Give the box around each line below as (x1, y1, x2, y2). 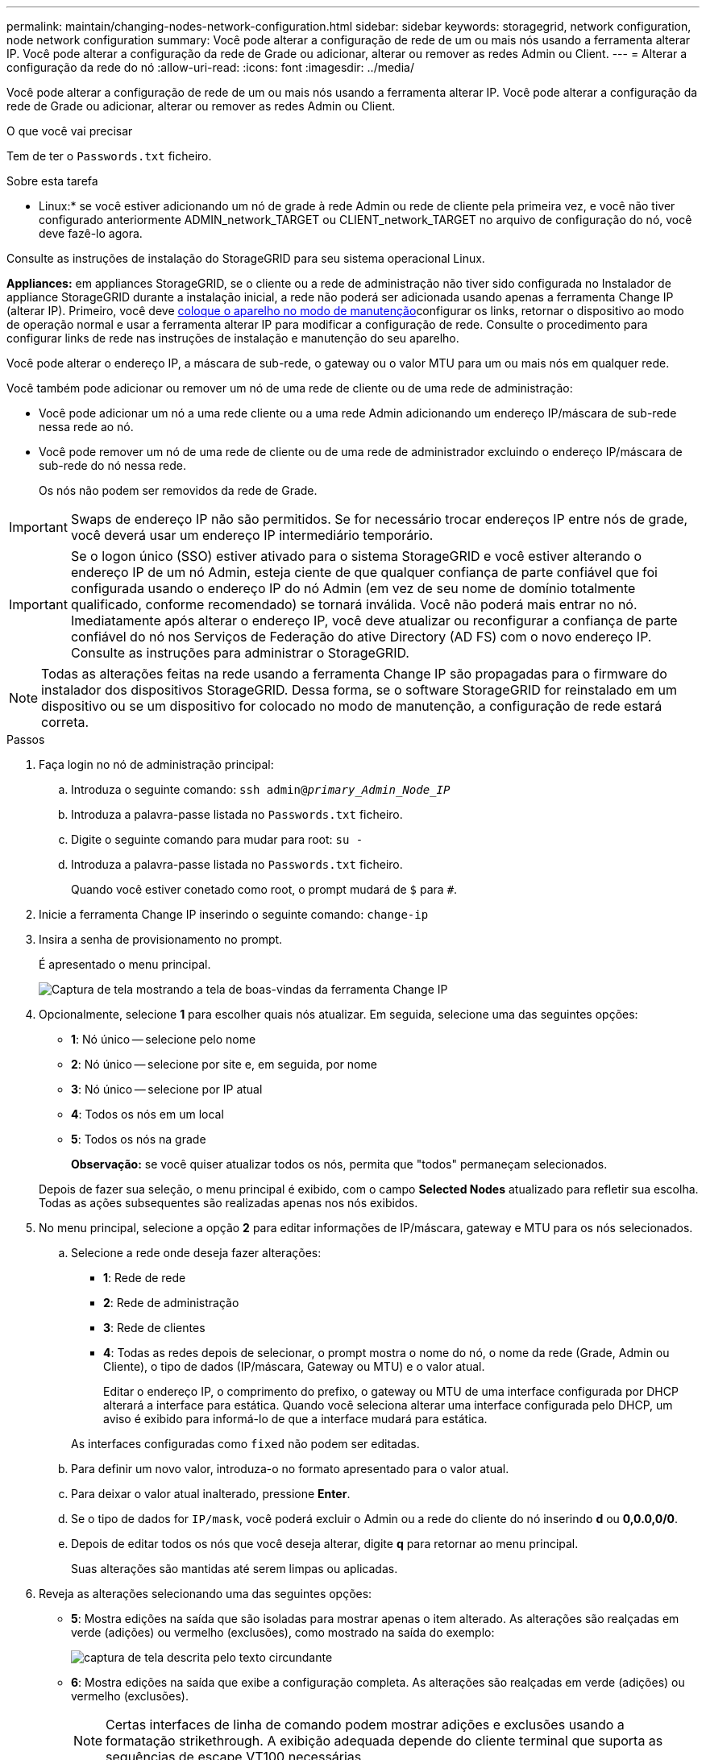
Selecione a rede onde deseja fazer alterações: (71, 1246, 322, 1260)
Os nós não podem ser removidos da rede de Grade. (39, 484, 318, 497)
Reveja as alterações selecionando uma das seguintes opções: (39, 1587, 372, 1600)
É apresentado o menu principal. (39, 957, 211, 971)
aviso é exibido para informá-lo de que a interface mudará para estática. (103, 1412, 488, 1426)
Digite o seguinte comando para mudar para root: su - (71, 832, 363, 846)
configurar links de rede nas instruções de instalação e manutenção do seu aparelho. (6, 331, 459, 345)
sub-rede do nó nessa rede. (39, 459, 187, 472)
